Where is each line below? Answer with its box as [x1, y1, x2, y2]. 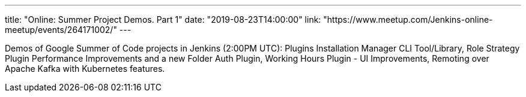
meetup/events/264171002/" [5, 25, 117, 35]
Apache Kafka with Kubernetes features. [5, 63, 165, 74]
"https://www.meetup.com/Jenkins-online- [323, 14, 493, 25]
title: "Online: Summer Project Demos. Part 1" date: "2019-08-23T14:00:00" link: [5, 14, 321, 25]
